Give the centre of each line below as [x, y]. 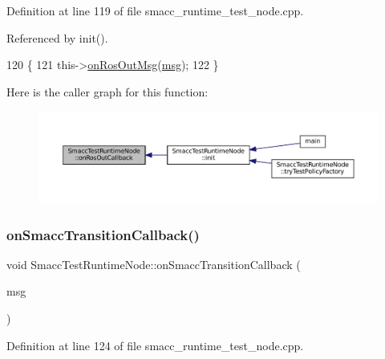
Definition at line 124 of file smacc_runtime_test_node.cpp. [155, 345]
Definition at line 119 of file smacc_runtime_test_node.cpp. [155, 10]
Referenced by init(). [57, 37]
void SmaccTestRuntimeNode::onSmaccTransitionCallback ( [154, 264]
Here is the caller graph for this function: [107, 91]
